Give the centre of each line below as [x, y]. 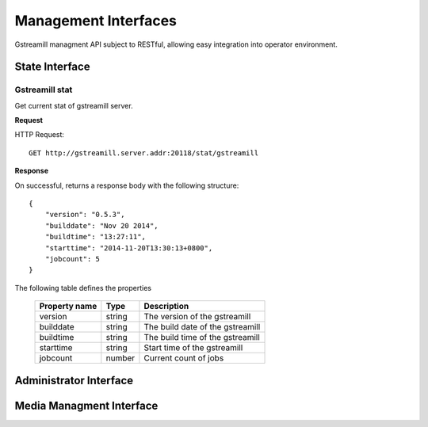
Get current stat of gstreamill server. [74, 105]
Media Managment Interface [86, 405]
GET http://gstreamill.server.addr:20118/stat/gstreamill [144, 153]
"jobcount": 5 [73, 259]
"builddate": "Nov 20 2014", [101, 225]
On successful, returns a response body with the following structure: [127, 185]
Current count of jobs [184, 358]
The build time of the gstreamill [202, 337]
